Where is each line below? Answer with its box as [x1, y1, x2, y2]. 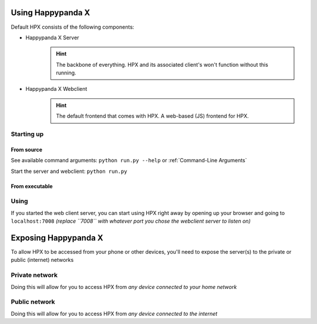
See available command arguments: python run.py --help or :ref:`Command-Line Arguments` [11, 157, 247, 164]
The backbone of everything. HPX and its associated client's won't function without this [56, 61, 268, 68]
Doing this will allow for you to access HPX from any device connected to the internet [11, 310, 218, 317]
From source [11, 146, 43, 153]
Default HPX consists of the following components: [11, 23, 134, 30]
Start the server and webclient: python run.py [11, 168, 127, 175]
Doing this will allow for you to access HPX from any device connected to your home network [11, 283, 237, 290]
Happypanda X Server [25, 34, 79, 41]
